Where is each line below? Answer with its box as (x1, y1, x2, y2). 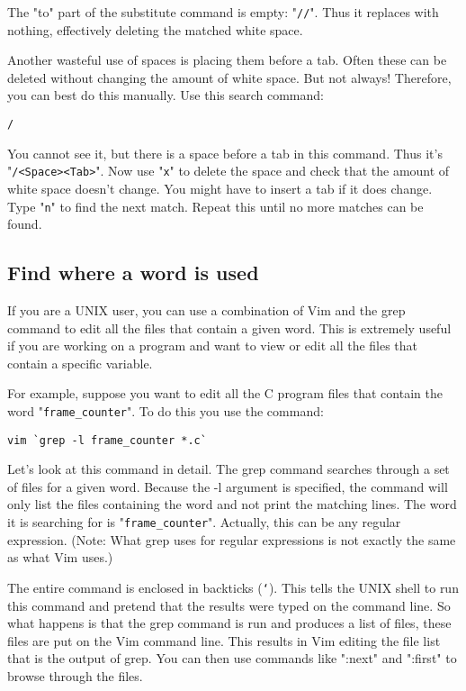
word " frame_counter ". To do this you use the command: (7, 401, 324, 420)
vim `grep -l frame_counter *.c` (7, 433, 207, 447)
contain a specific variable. (7, 353, 153, 372)
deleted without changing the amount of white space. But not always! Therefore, (7, 68, 452, 86)
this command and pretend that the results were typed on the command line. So (7, 596, 451, 614)
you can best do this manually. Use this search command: (7, 86, 324, 105)
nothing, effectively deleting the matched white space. (7, 20, 303, 39)
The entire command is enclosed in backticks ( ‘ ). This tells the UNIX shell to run (7, 577, 459, 596)
